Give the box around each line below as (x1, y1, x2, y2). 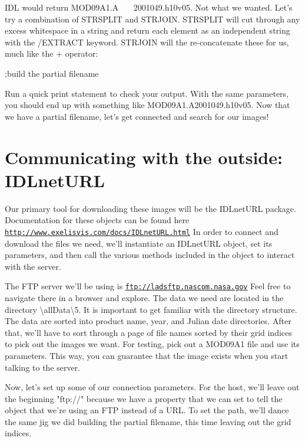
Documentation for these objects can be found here (5, 214, 190, 226)
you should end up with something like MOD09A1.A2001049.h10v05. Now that (5, 99, 290, 111)
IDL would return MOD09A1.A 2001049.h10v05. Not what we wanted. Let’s (5, 1, 293, 13)
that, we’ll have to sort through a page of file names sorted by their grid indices (5, 326, 292, 338)
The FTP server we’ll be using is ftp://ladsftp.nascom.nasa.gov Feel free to (5, 280, 291, 292)
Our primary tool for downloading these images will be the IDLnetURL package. (5, 202, 296, 214)
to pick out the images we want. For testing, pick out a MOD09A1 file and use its (5, 338, 300, 350)
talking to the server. (5, 361, 81, 373)
